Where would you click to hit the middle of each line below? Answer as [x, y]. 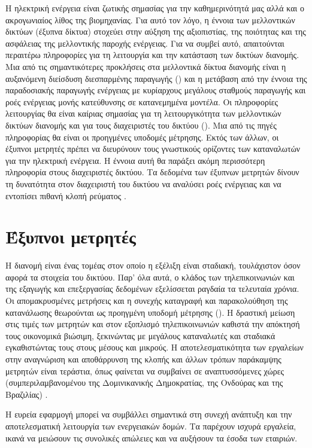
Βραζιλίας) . [27, 394]
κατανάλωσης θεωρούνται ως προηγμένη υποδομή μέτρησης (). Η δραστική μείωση [150, 312]
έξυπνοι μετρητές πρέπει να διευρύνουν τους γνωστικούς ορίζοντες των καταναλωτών [153, 149]
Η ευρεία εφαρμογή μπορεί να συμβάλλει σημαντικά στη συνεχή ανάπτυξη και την [149, 414]
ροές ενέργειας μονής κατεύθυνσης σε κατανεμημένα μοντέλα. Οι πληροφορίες [142, 101]
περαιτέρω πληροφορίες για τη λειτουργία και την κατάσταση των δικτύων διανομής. [152, 55]
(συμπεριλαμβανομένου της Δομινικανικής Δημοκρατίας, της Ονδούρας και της [144, 383]
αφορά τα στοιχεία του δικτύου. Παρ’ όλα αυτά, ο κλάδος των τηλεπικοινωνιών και [150, 277]
